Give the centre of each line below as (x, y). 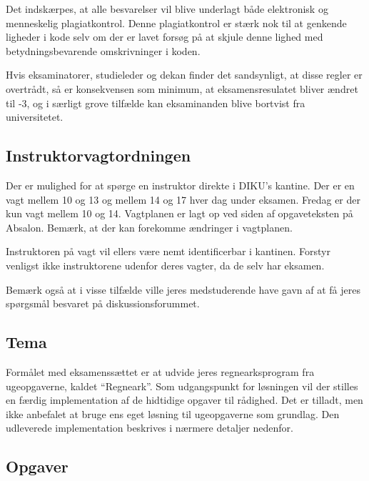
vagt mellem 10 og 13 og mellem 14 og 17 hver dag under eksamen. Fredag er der (183, 199)
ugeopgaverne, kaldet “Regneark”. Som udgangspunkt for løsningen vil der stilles (182, 386)
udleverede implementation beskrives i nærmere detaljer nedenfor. (150, 428)
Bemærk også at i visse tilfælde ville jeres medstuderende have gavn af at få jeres (183, 289)
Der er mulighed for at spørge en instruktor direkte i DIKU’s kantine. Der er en (180, 185)
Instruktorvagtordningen (98, 155)
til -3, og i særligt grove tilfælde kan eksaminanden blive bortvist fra (156, 103)
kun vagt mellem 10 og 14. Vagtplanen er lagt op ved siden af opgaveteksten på (180, 213)
